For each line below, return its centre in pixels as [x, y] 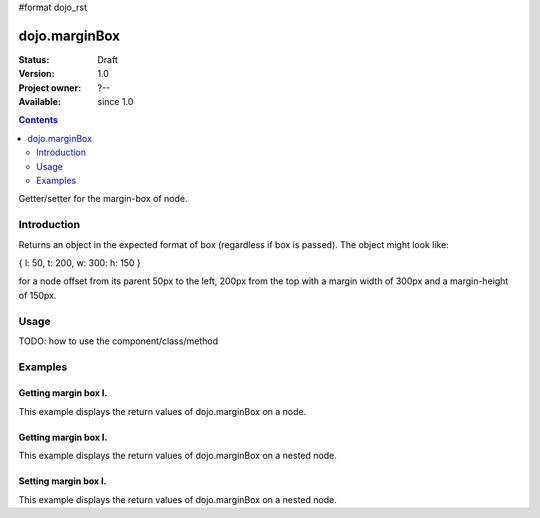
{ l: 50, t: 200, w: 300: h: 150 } [80, 262]
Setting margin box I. [62, 481]
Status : [34, 59]
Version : [36, 74]
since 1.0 [115, 102]
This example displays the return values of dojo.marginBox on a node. [162, 411]
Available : [40, 102]
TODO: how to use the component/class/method [118, 341]
